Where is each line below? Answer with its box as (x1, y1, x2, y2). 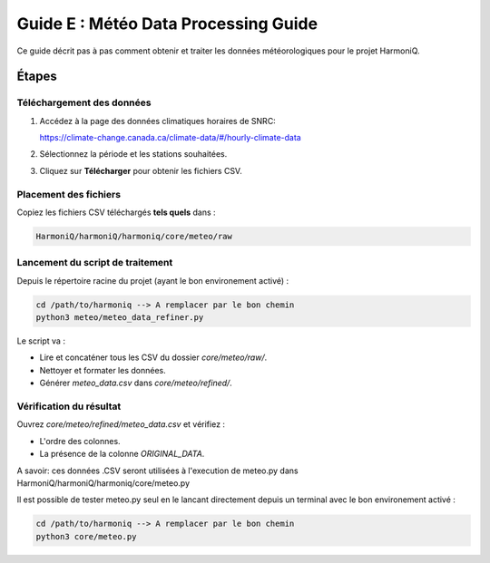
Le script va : (16, 335, 65, 346)
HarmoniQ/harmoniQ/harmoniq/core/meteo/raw (35, 231, 233, 241)
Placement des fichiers (16, 188, 122, 200)
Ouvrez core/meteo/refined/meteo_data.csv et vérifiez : (16, 419, 226, 430)
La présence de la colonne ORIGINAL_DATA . (39, 449, 205, 460)
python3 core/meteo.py (35, 531, 137, 541)
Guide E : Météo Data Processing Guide (16, 14, 318, 34)
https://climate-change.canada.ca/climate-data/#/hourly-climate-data (39, 132, 301, 143)
